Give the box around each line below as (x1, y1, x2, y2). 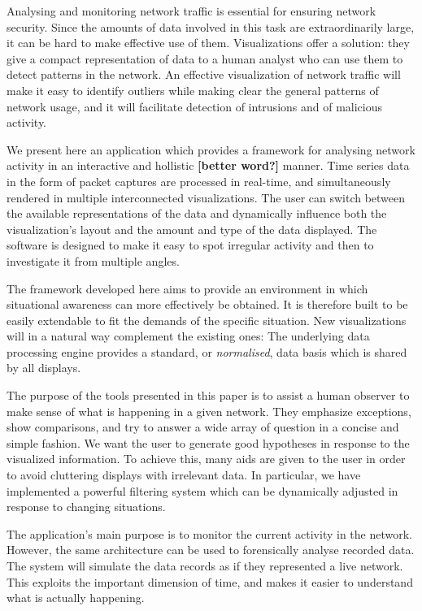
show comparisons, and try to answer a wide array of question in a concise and (7, 418, 399, 435)
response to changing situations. (7, 498, 166, 515)
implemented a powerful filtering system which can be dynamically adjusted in (7, 482, 398, 499)
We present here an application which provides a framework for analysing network (7, 141, 415, 158)
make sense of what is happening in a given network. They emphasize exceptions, (7, 402, 411, 419)
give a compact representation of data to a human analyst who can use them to (7, 50, 403, 67)
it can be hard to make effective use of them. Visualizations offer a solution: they (7, 34, 410, 51)
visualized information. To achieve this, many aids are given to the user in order (7, 450, 406, 467)
